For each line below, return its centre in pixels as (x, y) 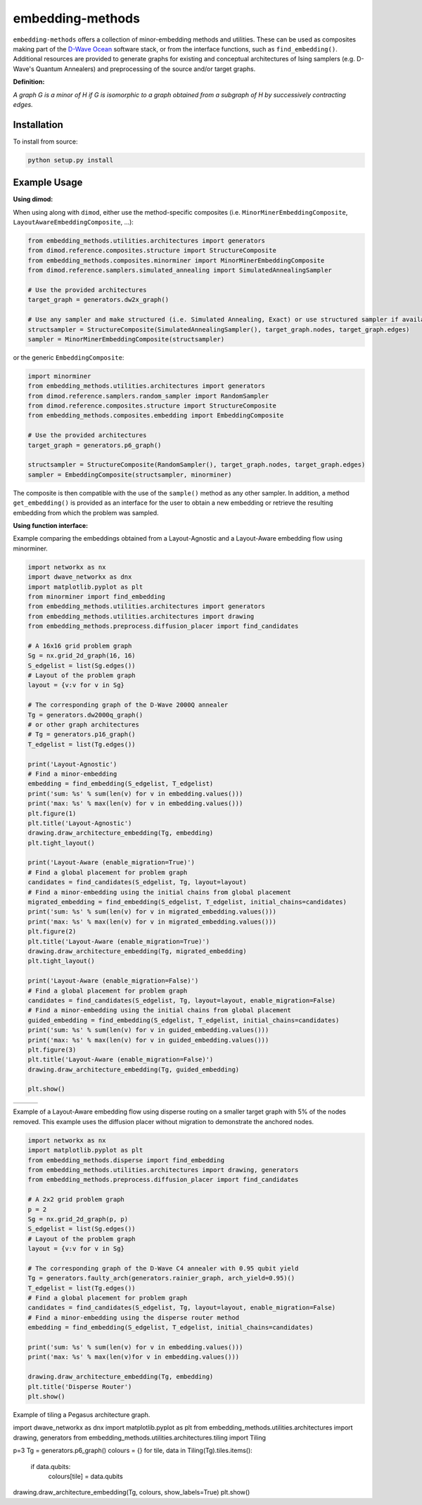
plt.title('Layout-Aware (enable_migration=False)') (121, 1060)
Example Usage (48, 183)
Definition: (29, 82)
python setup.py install (71, 160)
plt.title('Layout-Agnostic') (80, 823)
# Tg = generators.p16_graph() (82, 735)
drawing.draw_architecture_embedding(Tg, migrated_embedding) (137, 951)
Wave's (24, 69)
